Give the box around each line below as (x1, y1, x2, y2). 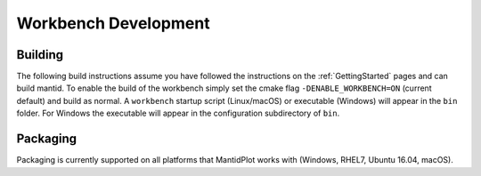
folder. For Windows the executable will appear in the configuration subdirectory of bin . (16, 108, 340, 119)
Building (16, 47, 64, 62)
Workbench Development (16, 13, 210, 33)
